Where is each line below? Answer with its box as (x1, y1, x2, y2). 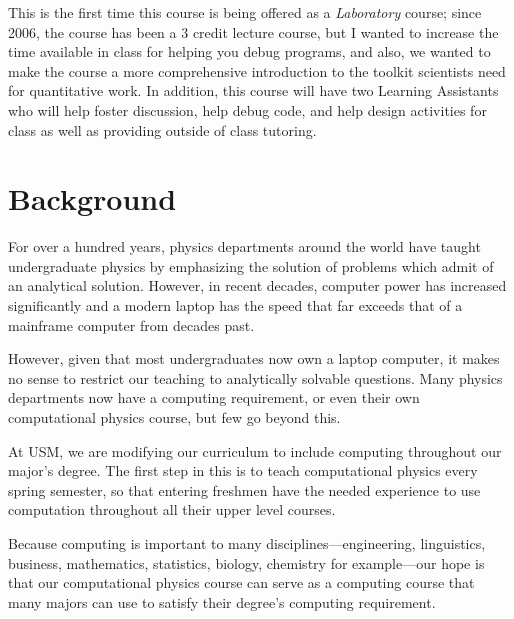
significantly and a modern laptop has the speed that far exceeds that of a (8, 295, 463, 316)
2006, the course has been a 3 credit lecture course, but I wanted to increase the (8, 21, 499, 42)
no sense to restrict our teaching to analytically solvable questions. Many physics (8, 367, 503, 388)
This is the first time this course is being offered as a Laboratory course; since (8, 2, 482, 22)
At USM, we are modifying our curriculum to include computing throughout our (8, 440, 502, 461)
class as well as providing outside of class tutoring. (8, 119, 317, 140)
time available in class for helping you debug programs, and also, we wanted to (8, 41, 491, 62)
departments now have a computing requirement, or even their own (8, 387, 420, 408)
